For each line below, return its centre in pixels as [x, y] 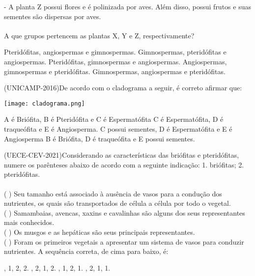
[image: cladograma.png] [44, 103]
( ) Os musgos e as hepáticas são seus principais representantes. [99, 232]
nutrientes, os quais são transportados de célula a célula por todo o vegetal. [117, 203]
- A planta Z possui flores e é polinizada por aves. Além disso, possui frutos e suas [127, 6]
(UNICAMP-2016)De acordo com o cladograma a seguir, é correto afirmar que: [123, 88]
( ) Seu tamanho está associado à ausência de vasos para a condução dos [113, 193]
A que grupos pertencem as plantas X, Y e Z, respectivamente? [99, 35]
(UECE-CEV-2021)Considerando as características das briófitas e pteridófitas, [122, 155]
